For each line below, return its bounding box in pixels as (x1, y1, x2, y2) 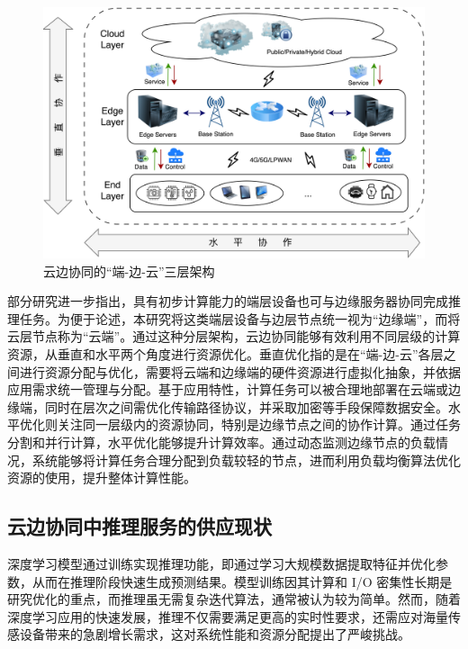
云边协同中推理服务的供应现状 (7, 512, 272, 540)
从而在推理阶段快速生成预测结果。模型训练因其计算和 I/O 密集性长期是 (31, 572, 453, 590)
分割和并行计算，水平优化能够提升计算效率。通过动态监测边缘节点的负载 (7, 433, 436, 452)
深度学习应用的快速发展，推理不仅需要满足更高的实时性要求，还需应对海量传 (7, 607, 461, 626)
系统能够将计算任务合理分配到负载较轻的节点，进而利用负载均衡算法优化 (31, 450, 461, 469)
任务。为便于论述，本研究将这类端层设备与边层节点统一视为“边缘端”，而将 (19, 309, 461, 328)
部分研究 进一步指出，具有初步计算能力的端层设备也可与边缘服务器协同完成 (7, 292, 448, 311)
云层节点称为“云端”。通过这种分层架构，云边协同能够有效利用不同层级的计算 (7, 327, 461, 346)
